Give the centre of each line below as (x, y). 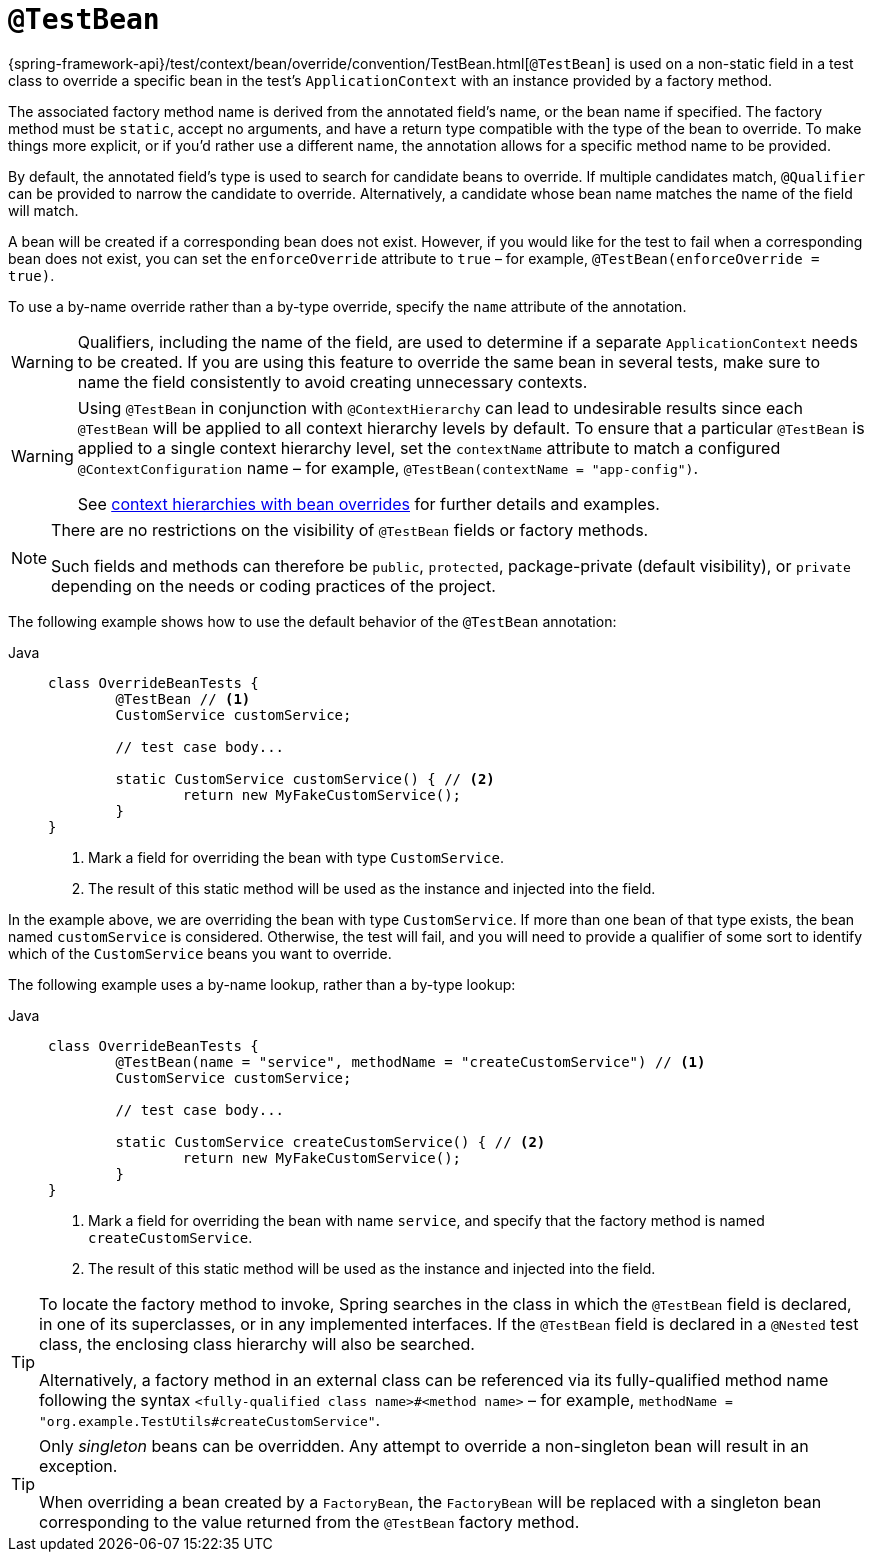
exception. (78, 1465)
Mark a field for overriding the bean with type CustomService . (296, 857)
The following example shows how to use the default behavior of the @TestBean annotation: (312, 621)
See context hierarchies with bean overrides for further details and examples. (368, 503)
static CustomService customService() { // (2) (305, 778)
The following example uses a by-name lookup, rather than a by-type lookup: (262, 984)
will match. (43, 210)
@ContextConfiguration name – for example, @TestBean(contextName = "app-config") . (388, 467)
